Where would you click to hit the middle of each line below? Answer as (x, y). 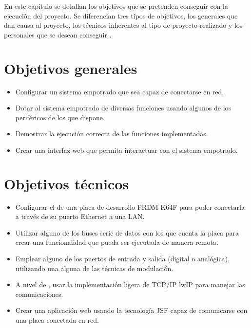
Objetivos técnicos (67, 183)
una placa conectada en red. (57, 319)
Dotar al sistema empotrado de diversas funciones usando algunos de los (123, 108)
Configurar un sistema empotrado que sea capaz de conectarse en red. (120, 91)
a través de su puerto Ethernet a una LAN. (80, 216)
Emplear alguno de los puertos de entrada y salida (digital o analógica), (123, 258)
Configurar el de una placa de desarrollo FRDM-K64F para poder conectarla (130, 207)
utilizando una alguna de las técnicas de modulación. (94, 268)
